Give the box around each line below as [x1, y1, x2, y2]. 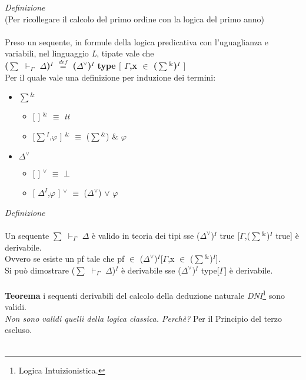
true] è [275, 229, 299, 241]
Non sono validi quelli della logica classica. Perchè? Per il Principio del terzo [5, 312, 282, 324]
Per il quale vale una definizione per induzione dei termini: [5, 71, 216, 83]
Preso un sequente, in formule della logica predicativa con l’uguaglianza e [5, 35, 269, 48]
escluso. [5, 324, 32, 336]
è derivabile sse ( [121, 264, 181, 276]
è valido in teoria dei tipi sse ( [92, 229, 200, 241]
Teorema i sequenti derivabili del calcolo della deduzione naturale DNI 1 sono [5, 287, 285, 301]
